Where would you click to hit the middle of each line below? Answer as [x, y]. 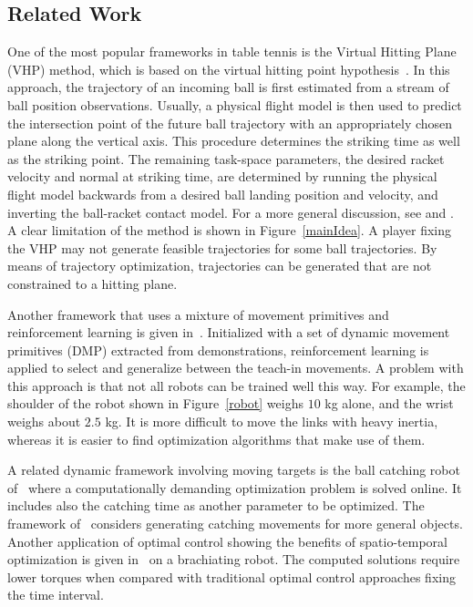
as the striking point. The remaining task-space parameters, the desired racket [226, 158]
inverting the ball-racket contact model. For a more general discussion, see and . [231, 212]
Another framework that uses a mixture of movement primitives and [198, 314]
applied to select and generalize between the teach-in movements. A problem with [236, 368]
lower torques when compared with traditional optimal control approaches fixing [231, 576]
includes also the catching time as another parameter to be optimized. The [216, 505]
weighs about [44, 422]
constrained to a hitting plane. [93, 283]
